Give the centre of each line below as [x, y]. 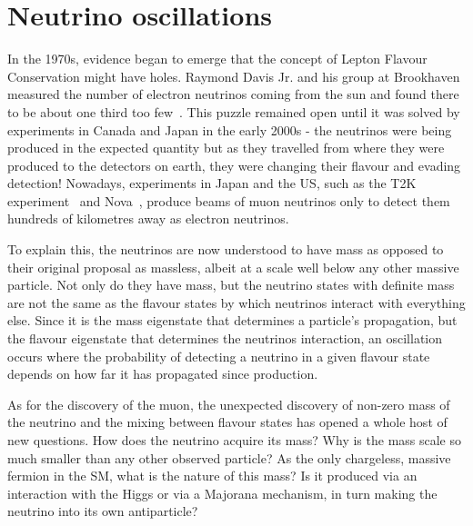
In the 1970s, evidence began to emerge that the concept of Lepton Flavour [217, 59]
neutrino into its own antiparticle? [103, 511]
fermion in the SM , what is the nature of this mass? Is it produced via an [212, 476]
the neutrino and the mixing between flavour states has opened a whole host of [227, 422]
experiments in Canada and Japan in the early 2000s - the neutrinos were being [230, 129]
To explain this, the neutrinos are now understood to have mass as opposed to [226, 249]
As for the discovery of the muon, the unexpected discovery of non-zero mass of [229, 404]
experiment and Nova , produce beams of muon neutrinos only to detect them [229, 200]
